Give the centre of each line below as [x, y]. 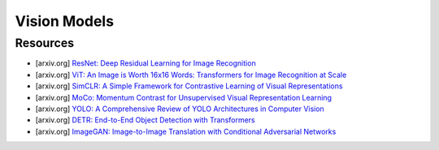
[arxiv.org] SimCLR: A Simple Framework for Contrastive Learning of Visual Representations [189, 86]
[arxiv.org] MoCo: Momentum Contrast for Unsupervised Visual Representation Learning [184, 97]
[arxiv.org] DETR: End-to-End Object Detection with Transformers [145, 120]
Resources [45, 43]
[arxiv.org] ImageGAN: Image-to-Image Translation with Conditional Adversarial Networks [186, 131]
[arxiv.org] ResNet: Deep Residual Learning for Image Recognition [146, 63]
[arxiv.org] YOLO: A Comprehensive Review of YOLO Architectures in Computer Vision [180, 109]
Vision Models [64, 21]
